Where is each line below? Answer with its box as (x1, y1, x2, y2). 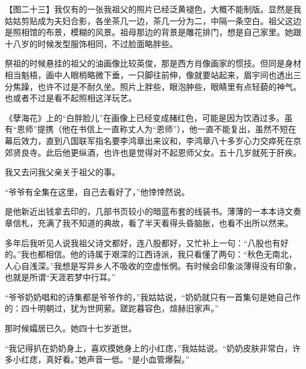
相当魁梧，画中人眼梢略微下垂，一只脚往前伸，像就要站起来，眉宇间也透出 (5, 68, 293, 80)
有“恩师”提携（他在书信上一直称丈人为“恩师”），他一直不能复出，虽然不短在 (5, 123, 297, 135)
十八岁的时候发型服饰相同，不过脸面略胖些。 (5, 37, 178, 49)
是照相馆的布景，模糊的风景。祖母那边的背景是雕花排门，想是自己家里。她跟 (5, 26, 301, 38)
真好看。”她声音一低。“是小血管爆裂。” (45, 353, 189, 365)
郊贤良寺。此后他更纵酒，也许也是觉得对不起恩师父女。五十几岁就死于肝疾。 (5, 146, 301, 158)
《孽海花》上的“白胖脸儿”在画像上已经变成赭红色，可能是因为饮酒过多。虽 (5, 111, 293, 123)
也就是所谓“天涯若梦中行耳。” (5, 271, 116, 283)
